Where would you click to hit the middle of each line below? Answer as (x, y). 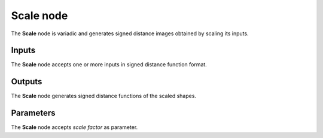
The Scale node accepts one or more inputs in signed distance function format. (109, 65)
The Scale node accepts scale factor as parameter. (74, 127)
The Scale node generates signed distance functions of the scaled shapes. (104, 96)
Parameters (33, 113)
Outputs (27, 82)
